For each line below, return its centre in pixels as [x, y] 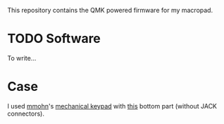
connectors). [26, 113]
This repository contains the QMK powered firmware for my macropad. [110, 10]
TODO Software [54, 39]
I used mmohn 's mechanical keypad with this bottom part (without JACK [112, 106]
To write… [22, 58]
